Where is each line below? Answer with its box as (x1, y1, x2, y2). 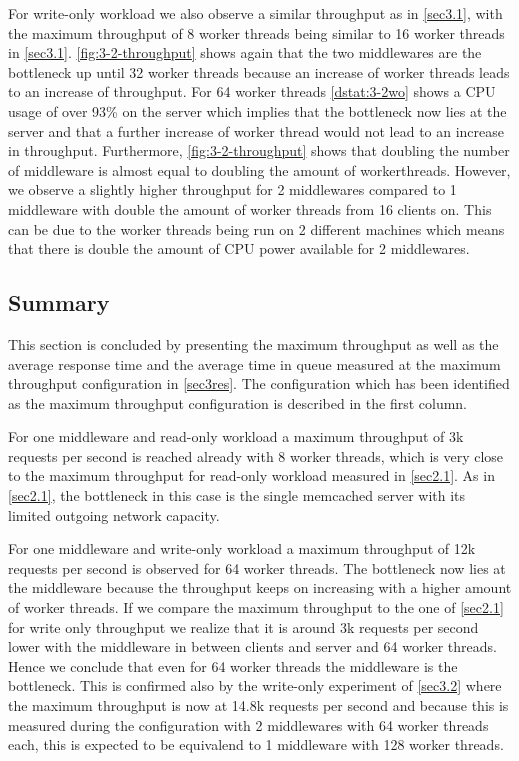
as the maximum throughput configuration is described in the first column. (8, 392, 468, 413)
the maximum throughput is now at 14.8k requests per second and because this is (8, 695, 509, 716)
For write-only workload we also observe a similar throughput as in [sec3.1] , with (8, 3, 503, 23)
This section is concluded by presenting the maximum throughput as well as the (8, 333, 499, 354)
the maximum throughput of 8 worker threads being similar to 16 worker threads (8, 22, 505, 43)
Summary (8, 287, 110, 318)
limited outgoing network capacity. (8, 504, 220, 525)
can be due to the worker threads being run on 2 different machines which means (8, 218, 505, 239)
